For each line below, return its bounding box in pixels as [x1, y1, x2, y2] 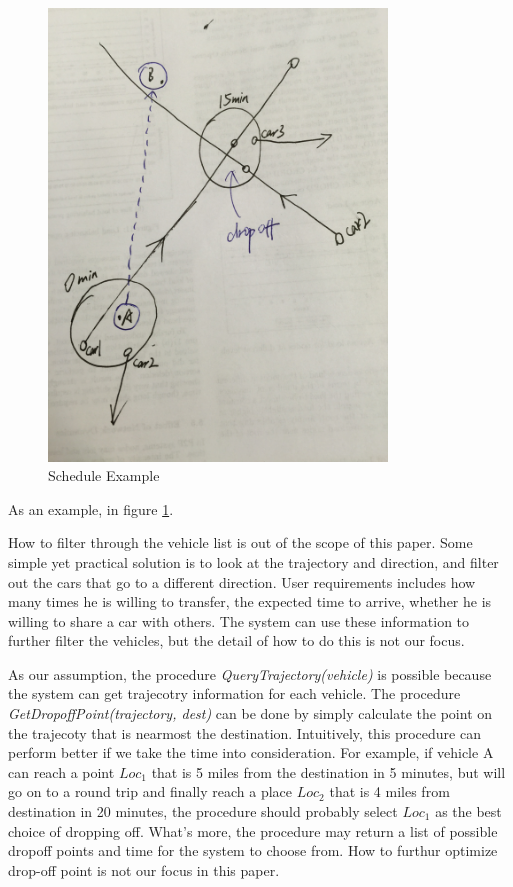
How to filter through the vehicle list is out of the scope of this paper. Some [8, 532, 473, 553]
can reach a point [8, 761, 115, 782]
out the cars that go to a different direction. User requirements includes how [8, 571, 476, 592]
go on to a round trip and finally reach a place [8, 781, 293, 802]
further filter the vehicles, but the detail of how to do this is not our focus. [8, 630, 465, 651]
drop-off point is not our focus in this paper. [8, 859, 280, 880]
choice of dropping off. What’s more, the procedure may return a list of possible [8, 820, 498, 841]
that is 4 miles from [329, 781, 450, 802]
